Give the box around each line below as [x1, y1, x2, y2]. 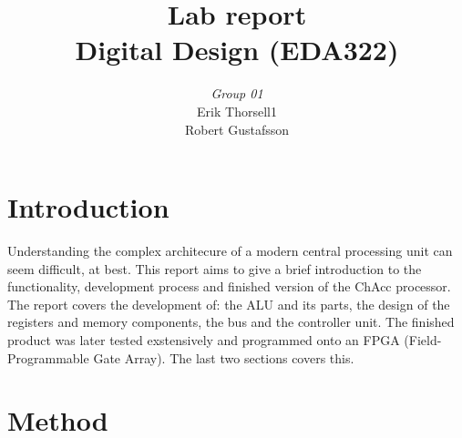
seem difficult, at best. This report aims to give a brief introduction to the [7, 259, 422, 278]
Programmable [7, 348, 89, 367]
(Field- [404, 331, 442, 349]
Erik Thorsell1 [197, 101, 277, 120]
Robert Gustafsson [184, 119, 290, 138]
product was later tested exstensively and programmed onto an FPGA [7, 331, 400, 349]
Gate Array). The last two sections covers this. [93, 348, 354, 367]
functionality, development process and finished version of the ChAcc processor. [7, 277, 451, 296]
